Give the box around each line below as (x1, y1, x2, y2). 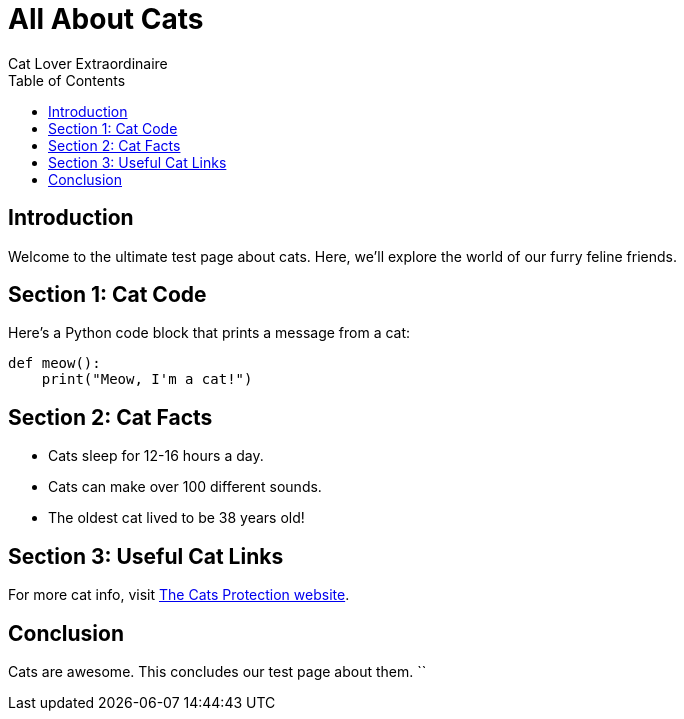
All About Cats (8, 2, 204, 36)
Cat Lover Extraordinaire (8, 54, 168, 72)
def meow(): (8, 355, 101, 372)
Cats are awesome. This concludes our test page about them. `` (8, 662, 427, 680)
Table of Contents (8, 71, 126, 89)
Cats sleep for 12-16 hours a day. (48, 447, 264, 465)
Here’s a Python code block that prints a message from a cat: (8, 324, 411, 342)
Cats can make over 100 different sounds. (48, 478, 322, 496)
